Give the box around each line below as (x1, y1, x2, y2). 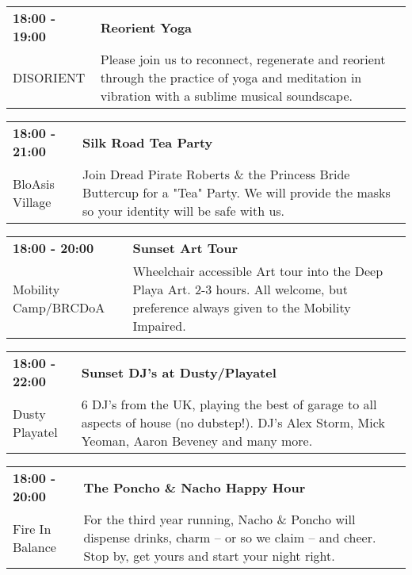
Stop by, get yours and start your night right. (83, 546, 335, 565)
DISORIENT (13, 68, 86, 86)
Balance (13, 537, 56, 556)
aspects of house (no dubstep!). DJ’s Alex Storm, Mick (81, 413, 385, 431)
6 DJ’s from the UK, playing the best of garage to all (81, 395, 377, 413)
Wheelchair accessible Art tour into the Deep (132, 262, 383, 280)
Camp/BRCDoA (13, 298, 105, 316)
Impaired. (132, 316, 186, 335)
